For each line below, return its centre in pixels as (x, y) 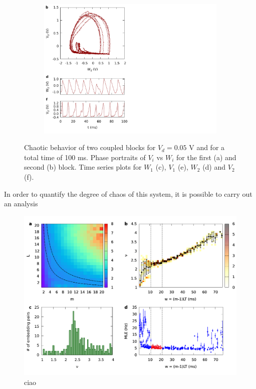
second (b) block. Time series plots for (83, 167)
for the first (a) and (206, 157)
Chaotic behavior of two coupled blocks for (90, 147)
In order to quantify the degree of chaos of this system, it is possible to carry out (128, 193)
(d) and (214, 167)
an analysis (21, 204)
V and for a (207, 147)
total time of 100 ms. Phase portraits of (85, 157)
